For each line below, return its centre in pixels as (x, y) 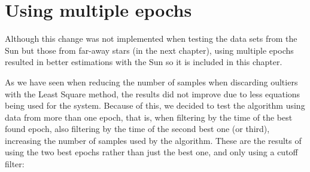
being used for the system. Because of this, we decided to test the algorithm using (155, 105)
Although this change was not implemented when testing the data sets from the (151, 39)
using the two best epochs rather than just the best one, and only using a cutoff (151, 152)
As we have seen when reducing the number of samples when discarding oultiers (151, 82)
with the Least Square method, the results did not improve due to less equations (153, 93)
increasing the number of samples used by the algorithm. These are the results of (153, 140)
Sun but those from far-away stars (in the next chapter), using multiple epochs (149, 50)
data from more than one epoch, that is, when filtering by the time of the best (149, 117)
